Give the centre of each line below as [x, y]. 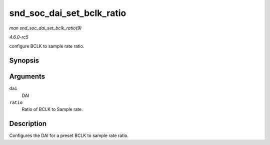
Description [28, 124]
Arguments [27, 77]
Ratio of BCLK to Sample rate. [52, 109]
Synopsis [24, 61]
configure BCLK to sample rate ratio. [47, 46]
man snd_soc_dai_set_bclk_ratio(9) [45, 28]
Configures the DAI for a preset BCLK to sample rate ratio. [69, 135]
